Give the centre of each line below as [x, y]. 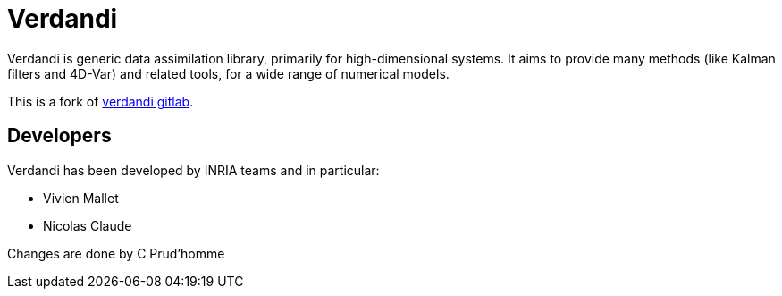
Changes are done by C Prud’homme [116, 253]
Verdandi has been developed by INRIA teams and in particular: [193, 170]
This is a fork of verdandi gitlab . [101, 101]
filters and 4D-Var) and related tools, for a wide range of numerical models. [228, 73]
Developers [59, 136]
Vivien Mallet [81, 198]
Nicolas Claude [88, 225]
